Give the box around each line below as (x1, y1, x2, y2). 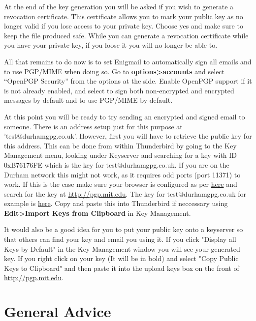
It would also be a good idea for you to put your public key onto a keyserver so (4, 224, 243, 234)
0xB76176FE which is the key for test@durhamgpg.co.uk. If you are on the (4, 159, 229, 170)
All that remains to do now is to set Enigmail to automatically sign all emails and (4, 56, 252, 66)
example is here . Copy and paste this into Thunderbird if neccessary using (4, 198, 228, 208)
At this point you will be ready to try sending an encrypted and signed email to (4, 111, 245, 121)
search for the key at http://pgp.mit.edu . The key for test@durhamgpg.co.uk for (4, 188, 246, 199)
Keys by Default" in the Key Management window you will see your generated (4, 243, 240, 254)
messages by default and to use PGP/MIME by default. (4, 95, 173, 105)
